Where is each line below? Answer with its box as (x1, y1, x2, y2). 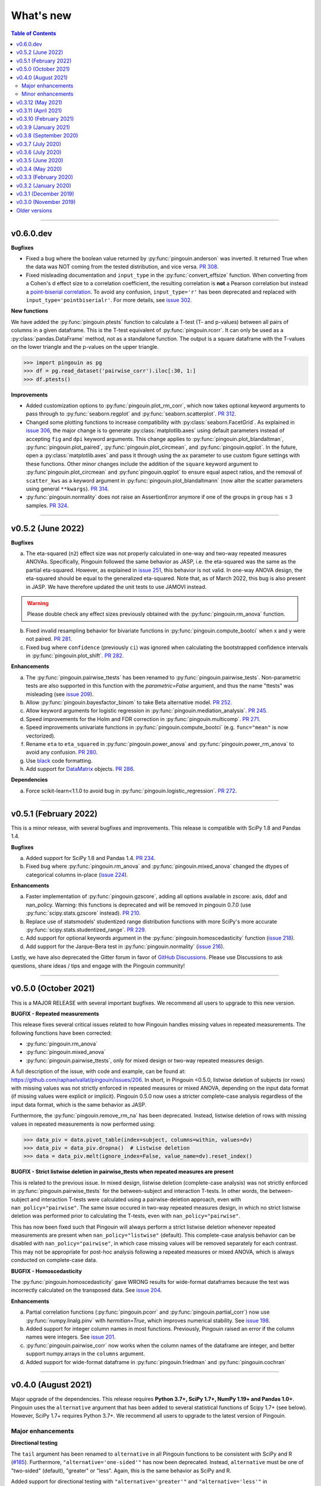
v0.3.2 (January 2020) (16, 182, 71, 189)
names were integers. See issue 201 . (26, 1333, 116, 1340)
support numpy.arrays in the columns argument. (26, 1350, 145, 1358)
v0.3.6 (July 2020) (16, 149, 62, 156)
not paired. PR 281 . (26, 635, 73, 643)
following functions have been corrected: (11, 1029, 112, 1037)
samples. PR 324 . (26, 502, 69, 509)
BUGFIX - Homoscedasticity (11, 1267, 83, 1274)
